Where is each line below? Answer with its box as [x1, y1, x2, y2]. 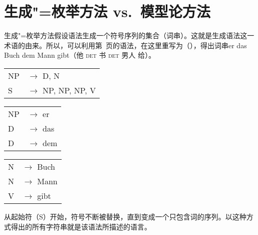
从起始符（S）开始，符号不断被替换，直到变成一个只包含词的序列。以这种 [4, 211, 246, 221]
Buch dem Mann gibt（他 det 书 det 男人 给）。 [4, 50, 156, 60]
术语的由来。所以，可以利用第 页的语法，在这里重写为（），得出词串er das [4, 40, 247, 50]
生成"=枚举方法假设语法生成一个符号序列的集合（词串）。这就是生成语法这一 [4, 30, 254, 41]
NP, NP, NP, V [43, 84, 96, 96]
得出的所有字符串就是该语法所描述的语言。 [11, 221, 151, 231]
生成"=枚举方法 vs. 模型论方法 [4, 1, 210, 22]
